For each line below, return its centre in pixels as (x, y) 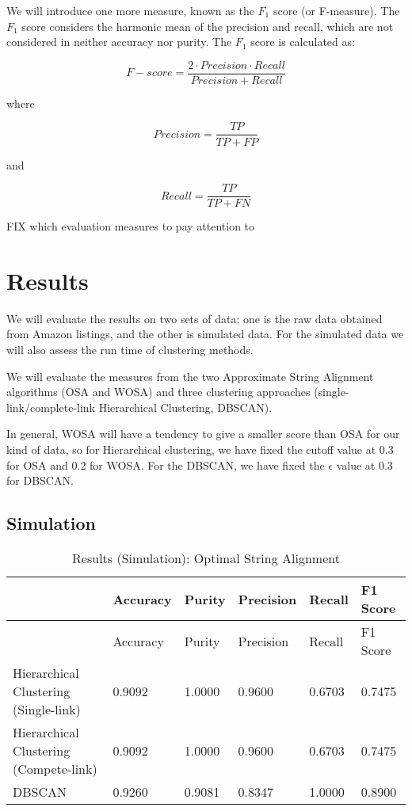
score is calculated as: (303, 42)
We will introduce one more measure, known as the (130, 10)
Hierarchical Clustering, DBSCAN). (185, 407)
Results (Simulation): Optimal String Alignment (206, 558)
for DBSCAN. (40, 480)
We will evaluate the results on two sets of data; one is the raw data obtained (195, 318)
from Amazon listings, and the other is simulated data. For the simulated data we (205, 334)
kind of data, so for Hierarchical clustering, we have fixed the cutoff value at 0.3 (200, 449)
